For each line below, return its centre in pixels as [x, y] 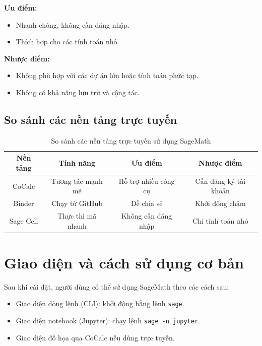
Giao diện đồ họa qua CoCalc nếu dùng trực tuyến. [95, 337]
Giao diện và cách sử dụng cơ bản [124, 262]
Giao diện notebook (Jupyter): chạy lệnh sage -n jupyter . [108, 321]
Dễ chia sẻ [147, 203]
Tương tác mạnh [77, 181]
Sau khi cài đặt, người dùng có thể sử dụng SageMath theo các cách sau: [117, 286]
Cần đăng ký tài [220, 181]
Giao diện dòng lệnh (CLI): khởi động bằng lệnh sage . [100, 303]
